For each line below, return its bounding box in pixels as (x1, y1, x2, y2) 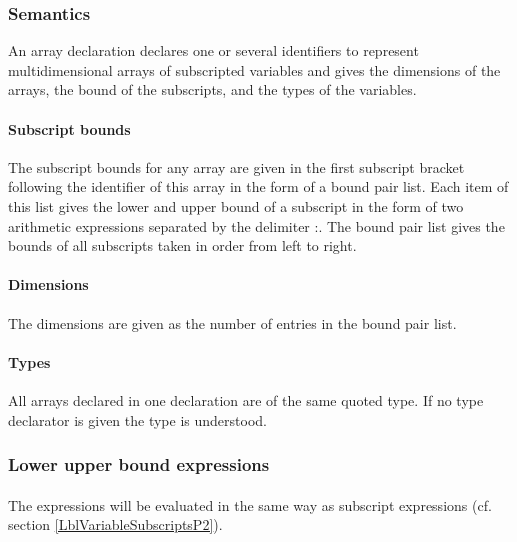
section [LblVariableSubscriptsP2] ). (8, 514, 223, 535)
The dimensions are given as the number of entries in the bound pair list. (8, 312, 457, 333)
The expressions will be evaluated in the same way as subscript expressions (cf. (8, 494, 492, 515)
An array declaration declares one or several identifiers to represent (8, 40, 419, 61)
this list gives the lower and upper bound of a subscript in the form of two (8, 195, 464, 216)
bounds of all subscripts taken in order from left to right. (8, 235, 357, 256)
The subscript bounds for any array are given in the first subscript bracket (8, 156, 465, 177)
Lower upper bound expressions (8, 452, 270, 477)
